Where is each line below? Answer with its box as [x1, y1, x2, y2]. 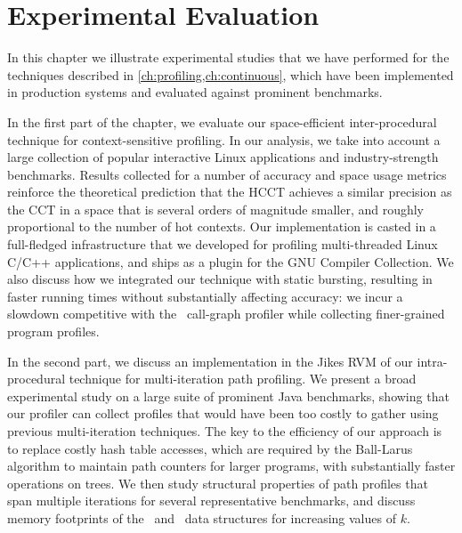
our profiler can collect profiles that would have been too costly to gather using [7, 404, 439, 423]
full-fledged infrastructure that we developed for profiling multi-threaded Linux [7, 235, 438, 254]
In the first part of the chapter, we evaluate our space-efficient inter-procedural [7, 112, 437, 131]
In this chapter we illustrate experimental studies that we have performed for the [7, 48, 450, 67]
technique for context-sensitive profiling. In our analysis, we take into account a [7, 130, 441, 149]
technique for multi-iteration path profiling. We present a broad [69, 369, 417, 388]
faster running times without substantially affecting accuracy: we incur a [7, 287, 403, 305]
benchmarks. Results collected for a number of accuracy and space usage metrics [7, 165, 447, 183]
